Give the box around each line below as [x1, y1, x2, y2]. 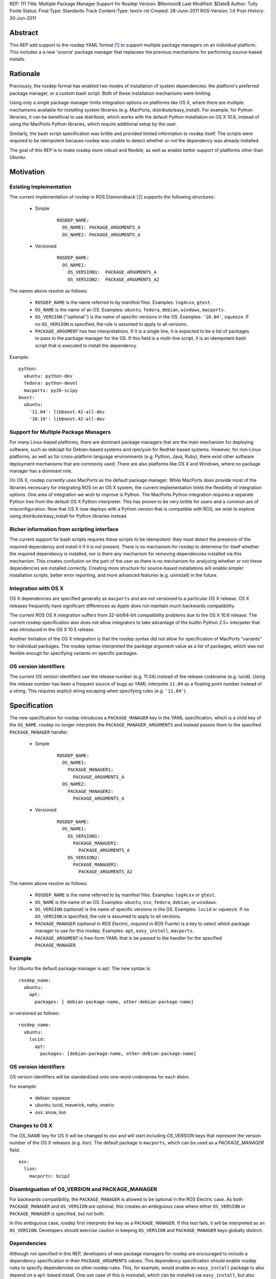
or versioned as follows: [9, 1010, 60, 1017]
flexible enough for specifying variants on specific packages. [9, 650, 138, 656]
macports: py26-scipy [24, 387, 78, 393]
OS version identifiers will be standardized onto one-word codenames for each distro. [9, 1074, 190, 1080]
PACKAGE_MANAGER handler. [9, 729, 68, 735]
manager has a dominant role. [9, 468, 73, 474]
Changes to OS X [9, 1122, 53, 1129]
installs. [9, 56, 26, 62]
